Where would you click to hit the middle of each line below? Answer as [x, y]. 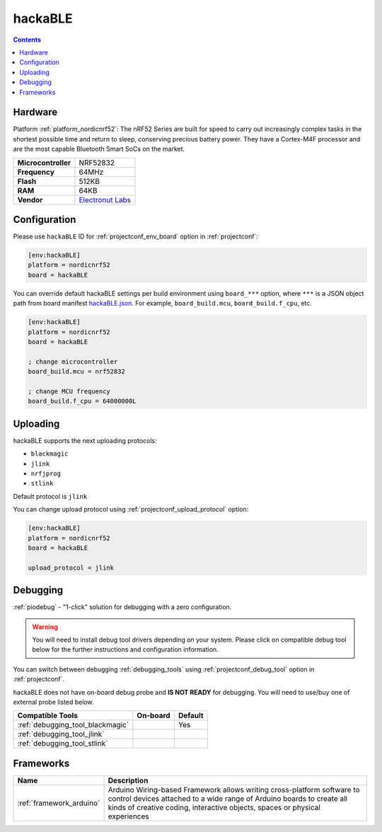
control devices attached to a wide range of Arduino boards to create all [228, 798]
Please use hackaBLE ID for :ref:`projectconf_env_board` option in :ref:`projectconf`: [135, 236]
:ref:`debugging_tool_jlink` [61, 734]
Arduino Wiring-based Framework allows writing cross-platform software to [234, 790]
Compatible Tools [47, 716]
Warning [45, 627]
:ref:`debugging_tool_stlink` [63, 744]
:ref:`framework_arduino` [59, 803]
